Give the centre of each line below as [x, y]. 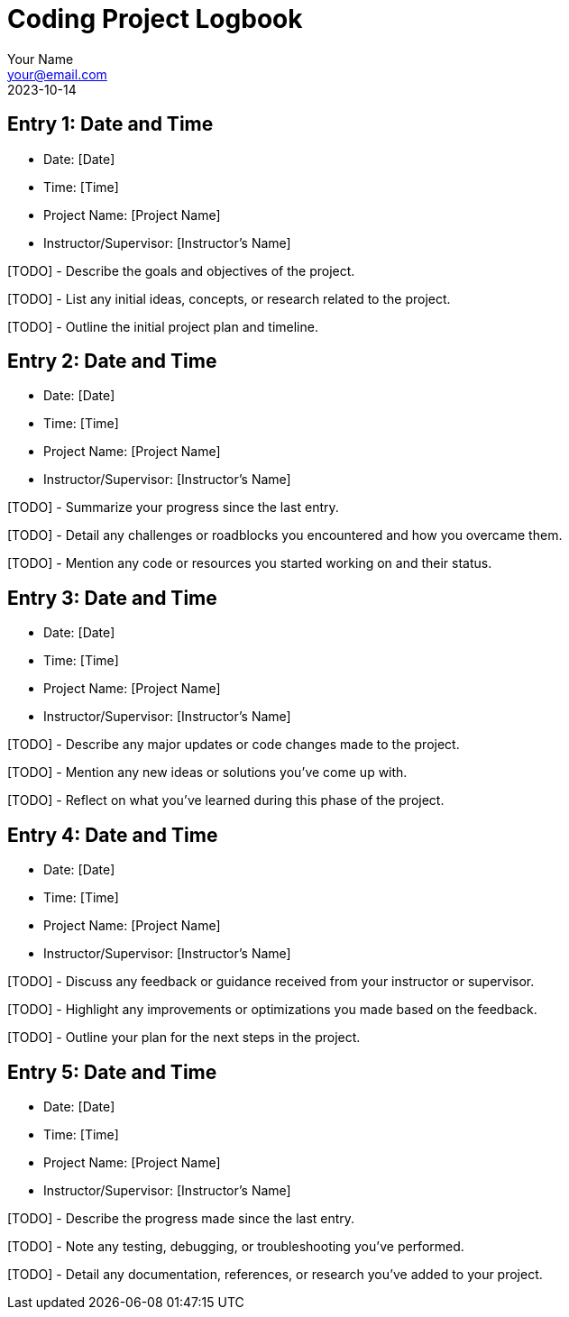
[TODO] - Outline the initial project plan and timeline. [163, 326]
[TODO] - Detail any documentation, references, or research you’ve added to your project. [275, 1274]
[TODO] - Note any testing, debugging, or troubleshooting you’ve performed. [236, 1246]
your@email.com [57, 74]
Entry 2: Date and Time [112, 361]
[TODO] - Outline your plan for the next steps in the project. [184, 1038]
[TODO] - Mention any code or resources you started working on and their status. [250, 563]
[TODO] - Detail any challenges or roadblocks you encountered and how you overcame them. [285, 535]
